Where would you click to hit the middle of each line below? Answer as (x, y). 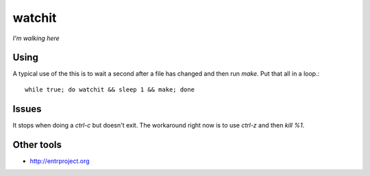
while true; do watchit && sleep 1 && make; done (110, 89)
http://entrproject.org (60, 161)
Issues (27, 109)
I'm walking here (36, 38)
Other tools (37, 144)
